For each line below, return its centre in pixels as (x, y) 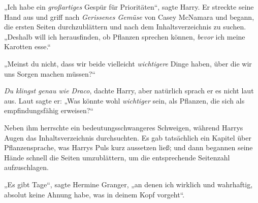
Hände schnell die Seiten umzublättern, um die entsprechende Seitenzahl (117, 157)
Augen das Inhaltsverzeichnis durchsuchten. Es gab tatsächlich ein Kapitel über (128, 137)
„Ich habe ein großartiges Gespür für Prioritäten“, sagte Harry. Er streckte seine (129, 7)
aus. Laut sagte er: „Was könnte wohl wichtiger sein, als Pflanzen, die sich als (124, 100)
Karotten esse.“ (27, 46)
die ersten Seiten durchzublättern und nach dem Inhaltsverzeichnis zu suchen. (125, 27)
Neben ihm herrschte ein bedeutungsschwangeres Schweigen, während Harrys (124, 127)
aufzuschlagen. (26, 167)
